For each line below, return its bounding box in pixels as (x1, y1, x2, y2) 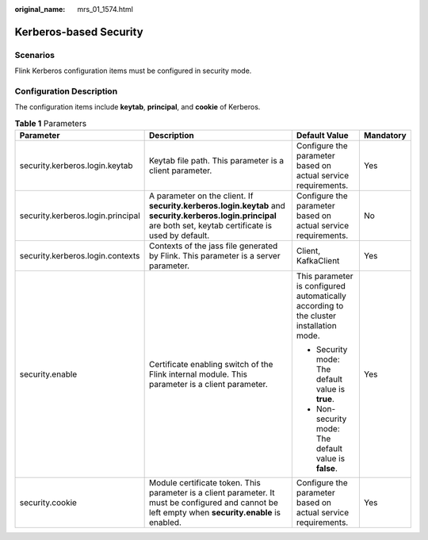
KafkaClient (296, 255, 340, 266)
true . (315, 393, 334, 404)
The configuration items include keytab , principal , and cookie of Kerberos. (14, 102, 261, 112)
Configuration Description (14, 86, 118, 97)
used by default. (148, 230, 210, 241)
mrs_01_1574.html (77, 5, 134, 13)
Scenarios (14, 49, 55, 60)
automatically (296, 290, 346, 301)
